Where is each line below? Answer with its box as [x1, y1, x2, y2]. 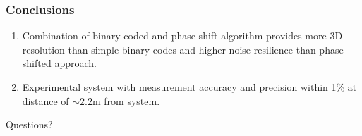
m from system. [92, 93, 160, 108]
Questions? [6, 117, 53, 132]
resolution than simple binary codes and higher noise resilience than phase [22, 42, 344, 56]
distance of [22, 93, 69, 108]
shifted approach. [22, 56, 97, 70]
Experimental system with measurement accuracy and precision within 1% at [22, 80, 357, 94]
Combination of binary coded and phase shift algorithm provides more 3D [22, 28, 343, 43]
